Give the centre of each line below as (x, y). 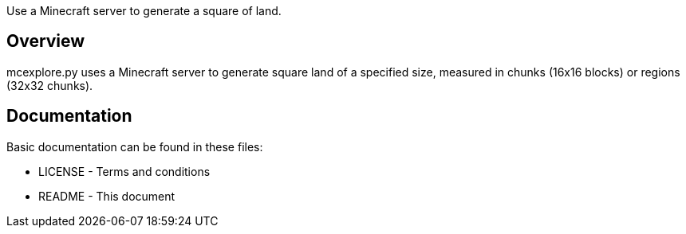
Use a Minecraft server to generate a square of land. (144, 11)
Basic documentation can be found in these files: (135, 146)
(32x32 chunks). (50, 85)
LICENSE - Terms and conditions (124, 171)
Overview (46, 41)
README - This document (107, 196)
